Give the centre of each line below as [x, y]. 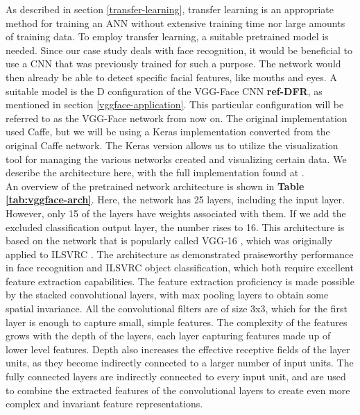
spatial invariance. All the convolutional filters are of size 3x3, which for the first [177, 308]
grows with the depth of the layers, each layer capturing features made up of [168, 336]
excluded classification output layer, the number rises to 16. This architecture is [175, 227]
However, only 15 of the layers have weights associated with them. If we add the [176, 213]
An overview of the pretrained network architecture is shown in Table [155, 186]
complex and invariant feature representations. [104, 404]
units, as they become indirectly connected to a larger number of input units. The [180, 363]
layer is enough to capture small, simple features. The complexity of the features [177, 322]
